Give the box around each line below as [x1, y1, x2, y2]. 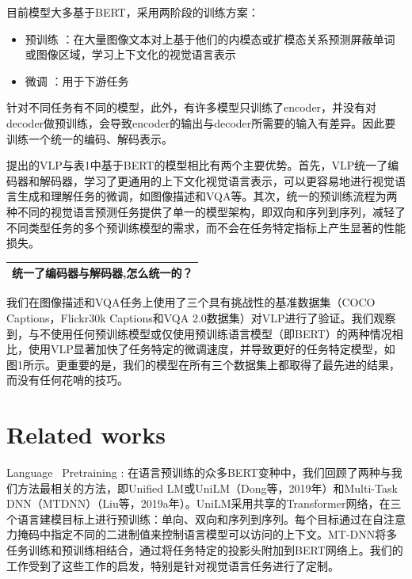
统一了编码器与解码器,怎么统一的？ [12, 265, 193, 281]
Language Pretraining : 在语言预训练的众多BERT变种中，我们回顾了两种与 [6, 464, 391, 480]
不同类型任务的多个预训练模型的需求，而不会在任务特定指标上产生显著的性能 [6, 219, 406, 235]
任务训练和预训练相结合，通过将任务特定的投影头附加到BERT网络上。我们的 [6, 541, 403, 558]
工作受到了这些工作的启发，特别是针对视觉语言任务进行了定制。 [6, 557, 339, 573]
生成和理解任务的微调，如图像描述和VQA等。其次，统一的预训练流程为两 [17, 188, 398, 204]
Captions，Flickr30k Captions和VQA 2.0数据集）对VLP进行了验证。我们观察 [6, 309, 396, 326]
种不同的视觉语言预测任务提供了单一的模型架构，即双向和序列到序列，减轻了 [6, 203, 406, 219]
